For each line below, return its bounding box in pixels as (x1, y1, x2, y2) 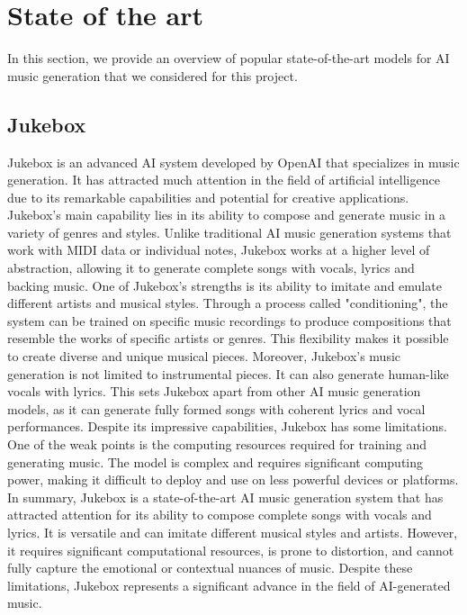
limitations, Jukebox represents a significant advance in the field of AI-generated (7, 575, 451, 594)
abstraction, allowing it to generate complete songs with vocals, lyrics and (7, 258, 415, 277)
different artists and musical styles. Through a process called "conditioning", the (7, 294, 448, 312)
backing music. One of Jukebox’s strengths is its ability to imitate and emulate (7, 276, 442, 294)
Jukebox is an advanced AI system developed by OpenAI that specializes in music (7, 152, 460, 171)
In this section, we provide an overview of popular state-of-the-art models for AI (7, 49, 450, 68)
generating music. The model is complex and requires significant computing (7, 452, 424, 471)
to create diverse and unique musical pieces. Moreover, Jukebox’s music (7, 347, 401, 366)
